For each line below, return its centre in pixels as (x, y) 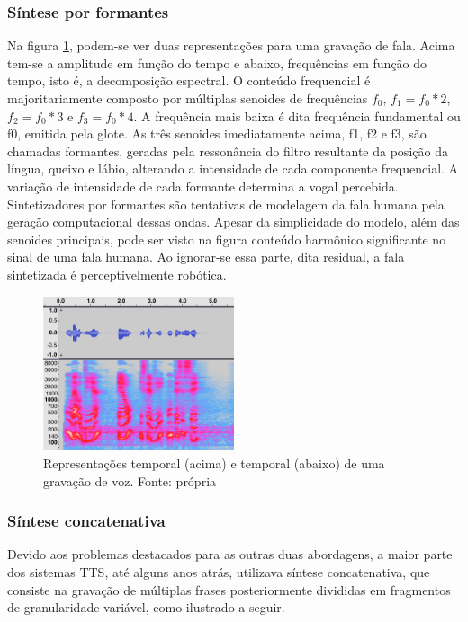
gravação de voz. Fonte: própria (130, 480)
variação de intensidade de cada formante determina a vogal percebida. (203, 186)
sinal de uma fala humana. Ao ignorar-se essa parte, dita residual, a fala (206, 257)
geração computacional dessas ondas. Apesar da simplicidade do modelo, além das (234, 222)
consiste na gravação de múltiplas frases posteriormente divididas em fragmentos (229, 589)
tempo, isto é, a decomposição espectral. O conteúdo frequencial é (189, 80)
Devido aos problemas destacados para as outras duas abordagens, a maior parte (230, 554)
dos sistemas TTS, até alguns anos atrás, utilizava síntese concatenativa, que (219, 572)
